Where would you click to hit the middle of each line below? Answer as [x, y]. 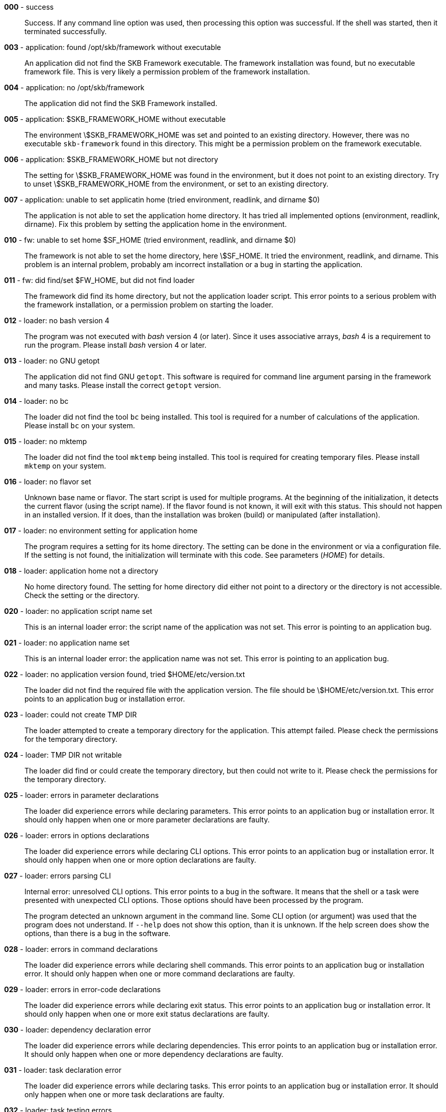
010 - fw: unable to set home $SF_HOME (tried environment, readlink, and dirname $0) [150, 240]
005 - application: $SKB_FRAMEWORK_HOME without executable [115, 119]
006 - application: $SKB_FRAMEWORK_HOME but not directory [111, 159]
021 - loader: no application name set [67, 643]
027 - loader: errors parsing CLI [58, 876]
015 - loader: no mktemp [46, 441]
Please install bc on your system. [80, 425]
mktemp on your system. [65, 466]
